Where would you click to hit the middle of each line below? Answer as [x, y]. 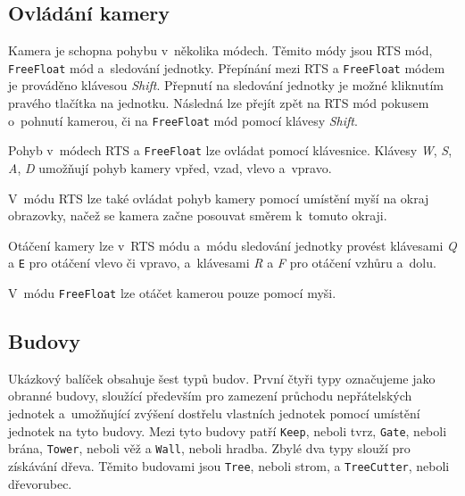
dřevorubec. [40, 483]
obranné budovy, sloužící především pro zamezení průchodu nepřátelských [210, 396]
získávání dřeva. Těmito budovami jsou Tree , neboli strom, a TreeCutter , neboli [229, 465]
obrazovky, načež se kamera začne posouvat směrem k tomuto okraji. [198, 215]
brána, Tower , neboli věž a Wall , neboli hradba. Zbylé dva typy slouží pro [209, 448]
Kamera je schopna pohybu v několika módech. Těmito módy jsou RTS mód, [220, 50]
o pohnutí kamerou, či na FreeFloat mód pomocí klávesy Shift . [183, 120]
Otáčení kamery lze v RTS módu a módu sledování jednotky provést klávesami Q [232, 245]
